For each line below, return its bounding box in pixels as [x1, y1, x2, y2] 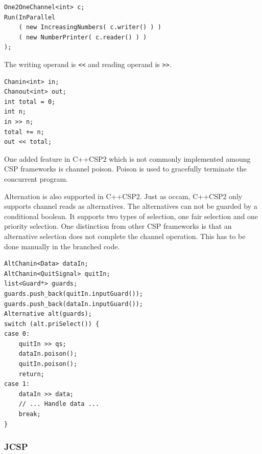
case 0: [4, 330, 30, 338]
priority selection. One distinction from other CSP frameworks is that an [4, 221, 232, 231]
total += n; [4, 128, 44, 136]
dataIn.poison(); [18, 350, 78, 358]
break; [18, 410, 41, 418]
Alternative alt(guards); [4, 310, 92, 318]
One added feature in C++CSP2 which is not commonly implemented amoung [4, 153, 251, 164]
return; [18, 370, 44, 378]
